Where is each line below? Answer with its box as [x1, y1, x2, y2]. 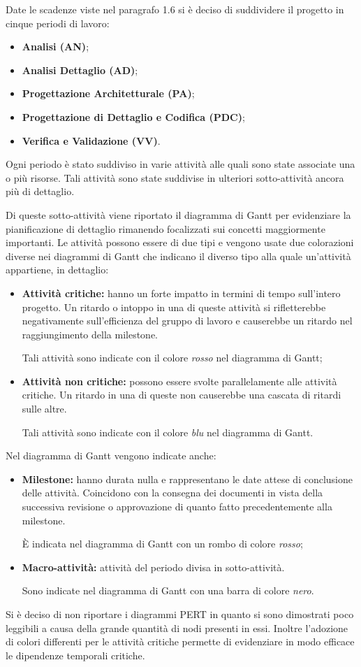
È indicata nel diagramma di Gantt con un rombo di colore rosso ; [22, 536, 303, 551]
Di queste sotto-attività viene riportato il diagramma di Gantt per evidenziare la [6, 207, 351, 222]
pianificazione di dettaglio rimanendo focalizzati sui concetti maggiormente [6, 221, 325, 236]
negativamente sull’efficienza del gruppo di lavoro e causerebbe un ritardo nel [22, 313, 353, 328]
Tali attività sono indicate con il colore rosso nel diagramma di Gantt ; [22, 350, 323, 365]
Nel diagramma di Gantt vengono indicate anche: [6, 448, 216, 463]
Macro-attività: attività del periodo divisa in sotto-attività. [22, 559, 285, 574]
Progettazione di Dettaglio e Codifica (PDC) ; [22, 109, 245, 124]
